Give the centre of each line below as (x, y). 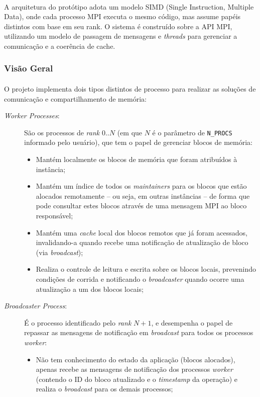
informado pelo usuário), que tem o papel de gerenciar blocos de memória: (138, 142)
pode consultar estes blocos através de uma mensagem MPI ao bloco (141, 206)
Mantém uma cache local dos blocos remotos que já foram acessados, (142, 232)
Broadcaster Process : (36, 306)
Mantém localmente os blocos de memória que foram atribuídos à (137, 159)
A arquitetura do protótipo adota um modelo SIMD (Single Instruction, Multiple (129, 6)
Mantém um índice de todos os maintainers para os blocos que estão (141, 186)
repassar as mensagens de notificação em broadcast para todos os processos (139, 332)
